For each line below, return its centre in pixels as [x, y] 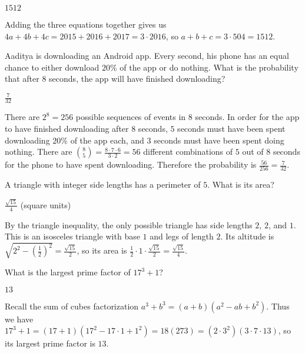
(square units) [46, 204]
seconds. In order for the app [247, 117]
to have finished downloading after [67, 128]
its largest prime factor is [50, 343]
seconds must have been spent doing [219, 140]
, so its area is [102, 250]
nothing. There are [39, 151]
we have [19, 319]
